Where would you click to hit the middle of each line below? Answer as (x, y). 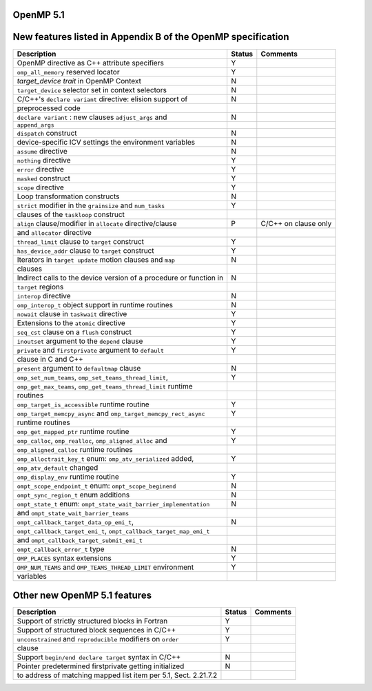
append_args (35, 125)
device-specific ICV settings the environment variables (106, 142)
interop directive (44, 296)
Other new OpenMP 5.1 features (82, 595)
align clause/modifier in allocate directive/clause (97, 223)
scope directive (41, 187)
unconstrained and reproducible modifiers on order (98, 639)
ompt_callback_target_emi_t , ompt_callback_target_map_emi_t (113, 530)
